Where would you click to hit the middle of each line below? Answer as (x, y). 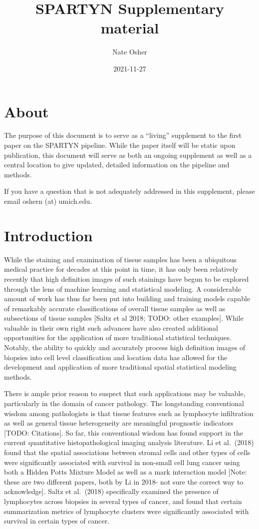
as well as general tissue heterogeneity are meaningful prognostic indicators (119, 423)
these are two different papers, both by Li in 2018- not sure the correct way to (124, 481)
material (130, 28)
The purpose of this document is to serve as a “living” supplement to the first (123, 135)
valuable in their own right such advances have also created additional (111, 327)
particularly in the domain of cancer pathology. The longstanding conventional (124, 403)
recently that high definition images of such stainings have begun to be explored (127, 278)
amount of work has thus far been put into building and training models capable (127, 298)
